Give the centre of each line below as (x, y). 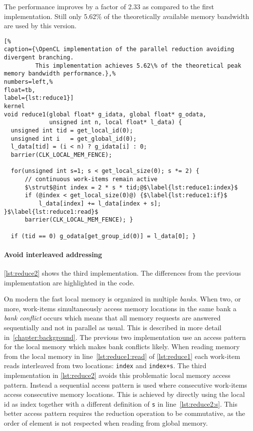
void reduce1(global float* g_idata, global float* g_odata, (105, 114)
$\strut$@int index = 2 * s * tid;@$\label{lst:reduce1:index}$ (131, 187)
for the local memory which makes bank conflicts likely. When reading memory (122, 347)
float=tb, (20, 90)
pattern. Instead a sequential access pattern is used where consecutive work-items (126, 384)
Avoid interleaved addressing (53, 254)
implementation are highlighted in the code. (69, 282)
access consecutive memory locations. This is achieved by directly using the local (125, 394)
